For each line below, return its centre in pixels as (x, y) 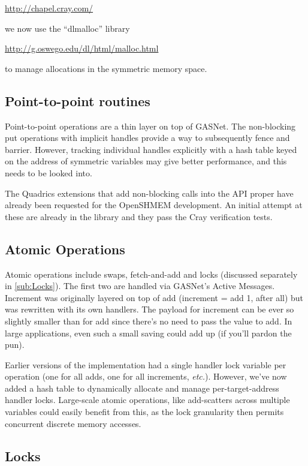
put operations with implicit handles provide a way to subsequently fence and (147, 138)
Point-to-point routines (78, 100)
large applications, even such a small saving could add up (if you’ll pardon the (148, 333)
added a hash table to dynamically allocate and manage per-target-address (142, 388)
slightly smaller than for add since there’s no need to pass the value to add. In (149, 321)
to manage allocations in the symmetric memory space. (106, 68)
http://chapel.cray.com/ (49, 8)
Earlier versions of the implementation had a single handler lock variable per (146, 364)
